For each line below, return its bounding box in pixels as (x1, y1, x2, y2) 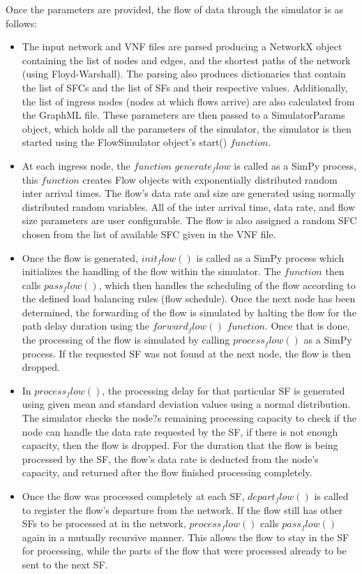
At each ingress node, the (22, 158, 130, 172)
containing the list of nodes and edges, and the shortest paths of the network (22, 52, 351, 67)
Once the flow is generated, (22, 250, 138, 265)
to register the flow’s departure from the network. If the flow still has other (22, 502, 343, 517)
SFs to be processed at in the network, (22, 516, 186, 531)
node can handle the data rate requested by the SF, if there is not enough (22, 424, 338, 439)
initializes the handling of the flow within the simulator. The (22, 264, 281, 279)
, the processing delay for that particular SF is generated (102, 383, 345, 397)
